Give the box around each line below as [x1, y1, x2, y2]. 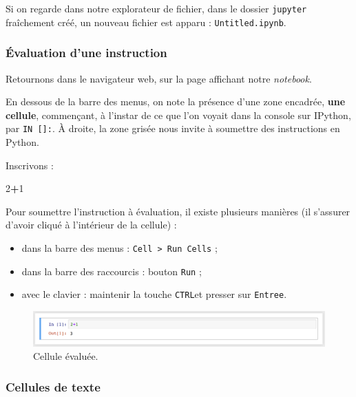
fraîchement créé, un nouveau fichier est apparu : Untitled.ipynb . [6, 14, 286, 29]
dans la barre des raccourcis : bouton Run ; [21, 264, 202, 278]
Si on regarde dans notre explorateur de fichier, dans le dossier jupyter [6, 1, 307, 15]
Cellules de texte [6, 378, 101, 395]
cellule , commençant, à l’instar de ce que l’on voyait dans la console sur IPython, [6, 107, 351, 122]
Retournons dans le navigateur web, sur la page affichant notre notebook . [6, 71, 312, 85]
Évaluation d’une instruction [6, 44, 167, 61]
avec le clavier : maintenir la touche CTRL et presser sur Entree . [21, 287, 287, 301]
